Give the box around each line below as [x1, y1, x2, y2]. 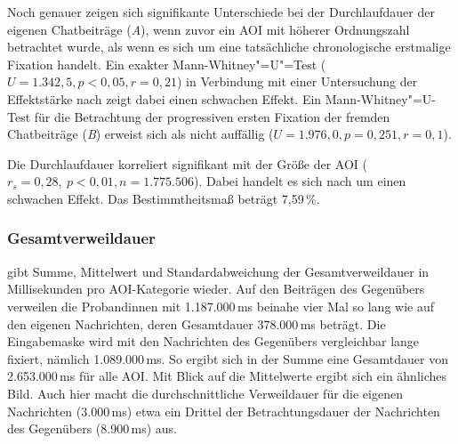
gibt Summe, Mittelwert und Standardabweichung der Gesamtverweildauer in [7, 262, 430, 280]
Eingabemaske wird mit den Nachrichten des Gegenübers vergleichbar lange [7, 332, 420, 351]
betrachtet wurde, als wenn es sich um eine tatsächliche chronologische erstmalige [7, 37, 451, 56]
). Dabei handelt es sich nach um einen [193, 172, 406, 190]
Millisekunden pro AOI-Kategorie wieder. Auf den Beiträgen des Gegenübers [7, 279, 425, 298]
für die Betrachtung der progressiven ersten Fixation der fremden [34, 107, 390, 125]
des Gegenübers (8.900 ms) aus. [7, 419, 177, 438]
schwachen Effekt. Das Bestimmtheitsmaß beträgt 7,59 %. [7, 189, 320, 207]
